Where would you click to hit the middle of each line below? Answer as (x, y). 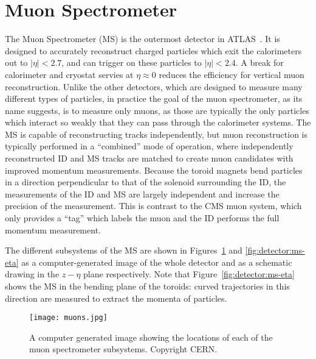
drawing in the (32, 274)
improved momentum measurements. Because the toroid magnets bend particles (154, 170)
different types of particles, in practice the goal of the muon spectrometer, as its (154, 98)
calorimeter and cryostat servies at (69, 74)
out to (16, 62)
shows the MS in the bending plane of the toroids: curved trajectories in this (147, 286)
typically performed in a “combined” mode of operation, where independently (149, 146)
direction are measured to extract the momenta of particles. (116, 298)
